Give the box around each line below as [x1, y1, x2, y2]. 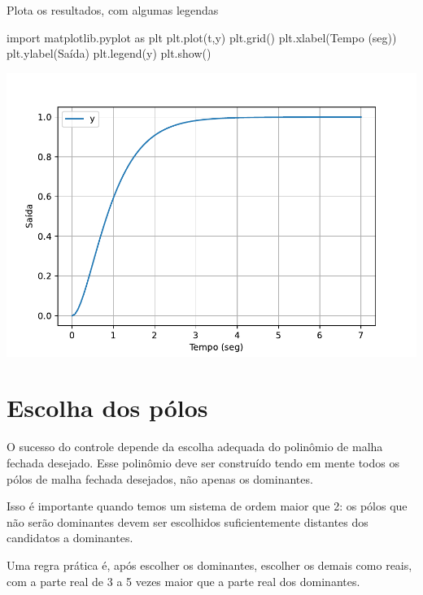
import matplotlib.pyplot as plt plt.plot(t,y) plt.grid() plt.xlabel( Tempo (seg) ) [7, 28, 397, 46]
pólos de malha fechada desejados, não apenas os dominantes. [7, 470, 313, 487]
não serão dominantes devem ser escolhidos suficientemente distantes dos [7, 513, 368, 530]
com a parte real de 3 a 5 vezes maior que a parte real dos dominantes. [7, 572, 360, 589]
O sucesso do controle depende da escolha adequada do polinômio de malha [7, 438, 383, 455]
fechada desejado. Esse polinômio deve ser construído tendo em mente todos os [7, 454, 399, 471]
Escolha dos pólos [7, 391, 208, 424]
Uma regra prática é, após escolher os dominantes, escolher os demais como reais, [7, 556, 412, 573]
